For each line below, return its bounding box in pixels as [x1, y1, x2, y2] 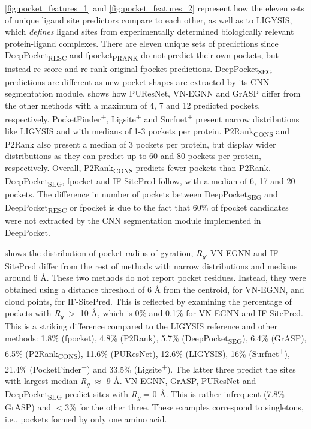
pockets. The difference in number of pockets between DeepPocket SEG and [5, 188, 278, 202]
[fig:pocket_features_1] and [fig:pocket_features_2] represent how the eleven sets [5, 2, 304, 14]
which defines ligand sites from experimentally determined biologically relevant [5, 25, 294, 38]
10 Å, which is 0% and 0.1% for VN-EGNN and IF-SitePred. [80, 307, 303, 319]
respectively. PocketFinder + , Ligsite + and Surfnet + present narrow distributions [5, 111, 300, 125]
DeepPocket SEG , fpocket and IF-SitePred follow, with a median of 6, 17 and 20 [5, 175, 295, 188]
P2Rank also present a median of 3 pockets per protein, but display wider [5, 137, 276, 150]
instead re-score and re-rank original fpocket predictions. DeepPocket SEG [5, 62, 273, 76]
